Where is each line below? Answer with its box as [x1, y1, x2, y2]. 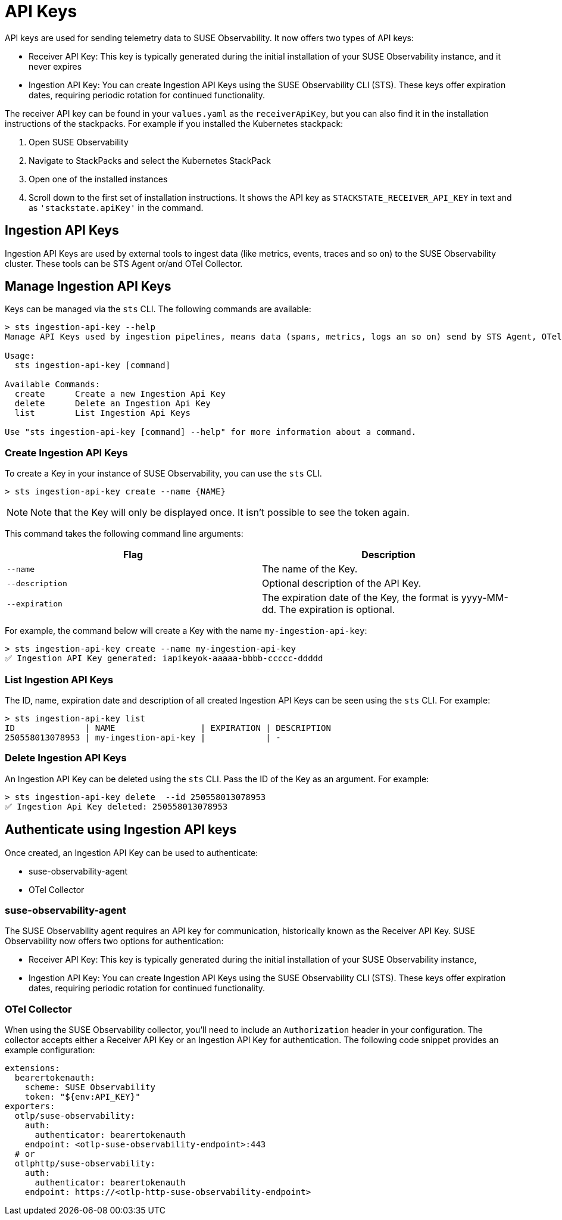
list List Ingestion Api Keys [14, 408, 191, 418]
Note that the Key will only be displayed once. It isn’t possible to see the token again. [30, 506, 410, 519]
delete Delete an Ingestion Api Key [14, 399, 211, 409]
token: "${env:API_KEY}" [24, 1092, 140, 1102]
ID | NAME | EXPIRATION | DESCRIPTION [5, 723, 331, 733]
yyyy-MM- [461, 592, 508, 604]
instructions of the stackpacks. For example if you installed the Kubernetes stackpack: [5, 118, 344, 129]
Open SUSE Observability [29, 136, 129, 147]
